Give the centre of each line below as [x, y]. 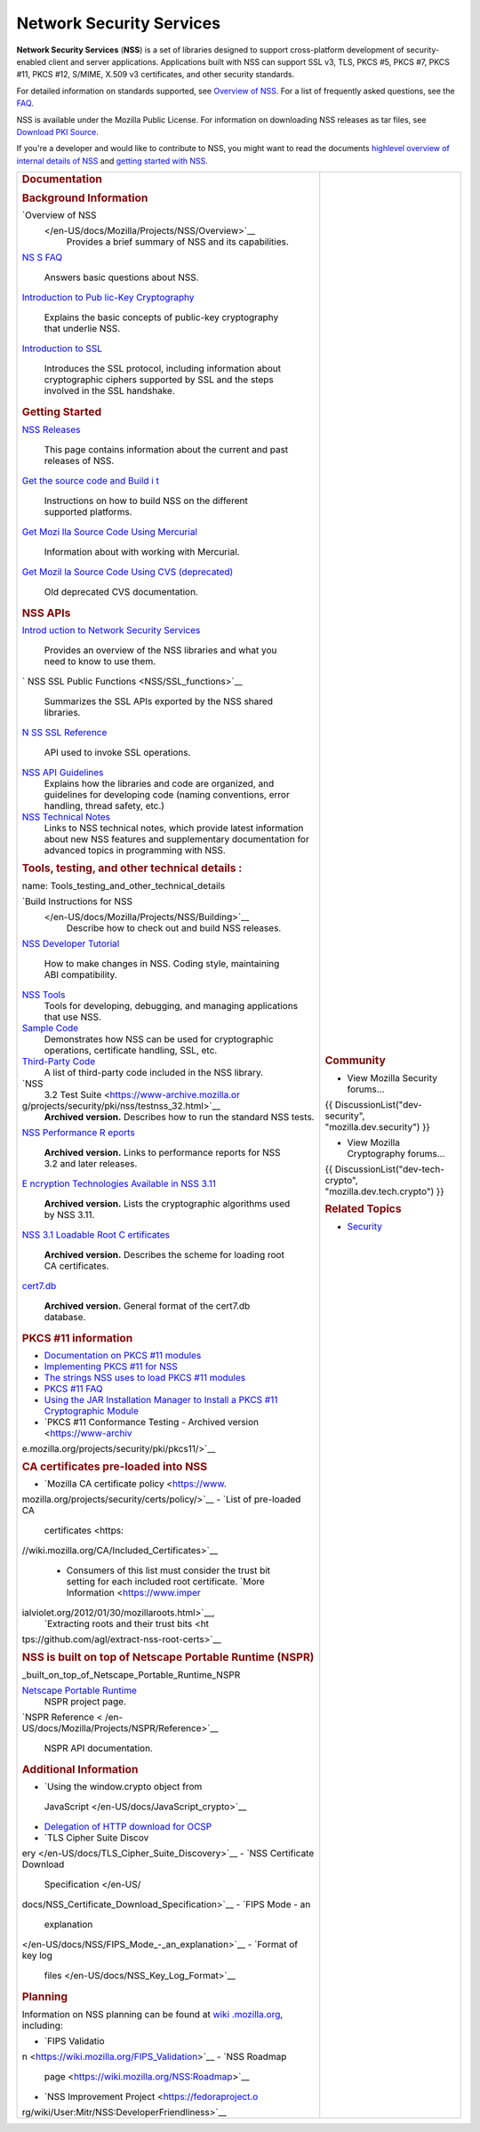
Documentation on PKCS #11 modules [123, 1356]
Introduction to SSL [62, 349]
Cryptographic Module [92, 1411]
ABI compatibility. [80, 974]
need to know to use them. [100, 661]
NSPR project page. [85, 1701]
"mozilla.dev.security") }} [377, 1126]
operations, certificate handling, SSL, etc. [131, 1050]
